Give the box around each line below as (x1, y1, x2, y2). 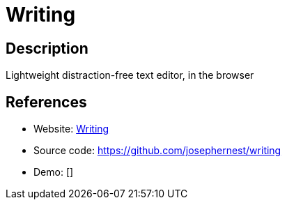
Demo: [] (33, 166, 74, 179)
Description (6, 39, 88, 57)
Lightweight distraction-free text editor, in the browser (6, 69, 254, 82)
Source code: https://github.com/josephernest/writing (33, 144, 281, 157)
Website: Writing (33, 123, 109, 135)
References (6, 93, 87, 111)
